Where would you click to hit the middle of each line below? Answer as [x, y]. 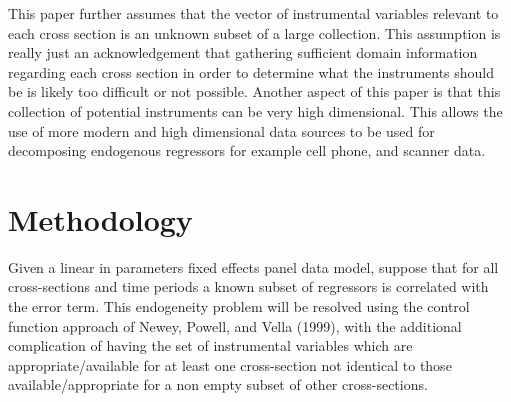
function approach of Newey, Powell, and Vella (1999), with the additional [235, 325]
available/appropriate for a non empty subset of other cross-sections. [218, 384]
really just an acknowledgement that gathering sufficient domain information [243, 52]
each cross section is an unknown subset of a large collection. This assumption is [254, 32]
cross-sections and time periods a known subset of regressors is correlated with [248, 286]
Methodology [100, 218]
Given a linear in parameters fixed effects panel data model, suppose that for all [253, 266]
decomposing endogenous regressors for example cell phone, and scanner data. [247, 150]
